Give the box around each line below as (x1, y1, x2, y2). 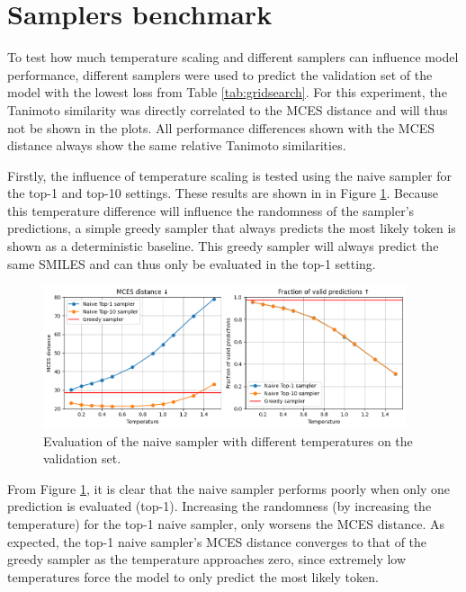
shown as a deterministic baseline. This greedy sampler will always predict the (7, 237, 439, 256)
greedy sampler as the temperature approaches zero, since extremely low (7, 550, 407, 569)
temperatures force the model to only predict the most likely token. (7, 567, 379, 586)
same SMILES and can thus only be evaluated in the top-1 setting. (7, 254, 376, 273)
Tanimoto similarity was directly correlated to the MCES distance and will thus (7, 100, 448, 119)
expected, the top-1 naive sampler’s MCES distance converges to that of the (7, 532, 427, 551)
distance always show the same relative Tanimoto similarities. (7, 136, 346, 155)
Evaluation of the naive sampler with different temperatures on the (43, 431, 413, 450)
